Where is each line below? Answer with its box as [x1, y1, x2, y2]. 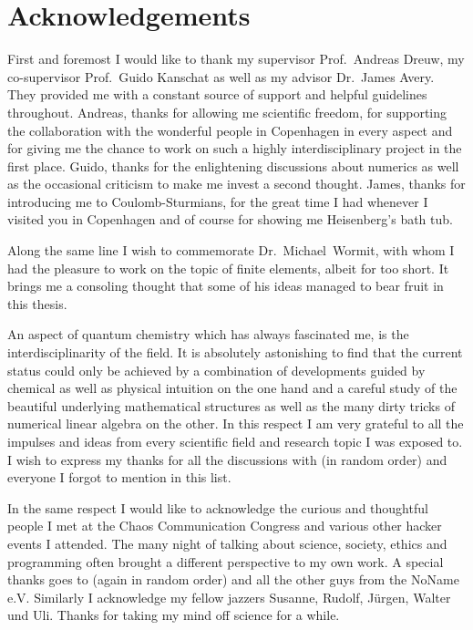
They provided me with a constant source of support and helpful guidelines [7, 85, 427, 104]
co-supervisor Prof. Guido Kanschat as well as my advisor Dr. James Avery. [7, 67, 435, 86]
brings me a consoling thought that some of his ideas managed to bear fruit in [7, 276, 444, 295]
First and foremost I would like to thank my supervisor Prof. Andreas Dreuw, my [7, 49, 465, 68]
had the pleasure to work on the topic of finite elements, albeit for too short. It [7, 258, 449, 277]
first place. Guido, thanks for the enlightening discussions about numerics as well [7, 156, 459, 175]
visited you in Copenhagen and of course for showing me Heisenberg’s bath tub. [7, 210, 453, 229]
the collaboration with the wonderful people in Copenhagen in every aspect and [7, 120, 453, 139]
